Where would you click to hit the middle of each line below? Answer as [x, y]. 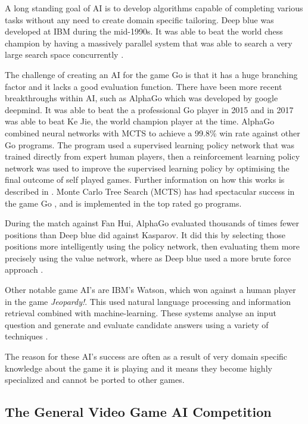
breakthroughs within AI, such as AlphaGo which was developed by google [141, 98]
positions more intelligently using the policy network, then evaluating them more [153, 246]
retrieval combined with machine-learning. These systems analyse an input [141, 313]
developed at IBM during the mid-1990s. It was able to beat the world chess [144, 31]
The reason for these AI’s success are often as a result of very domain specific [146, 356]
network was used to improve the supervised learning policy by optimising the [147, 168]
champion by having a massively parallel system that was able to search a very [149, 43]
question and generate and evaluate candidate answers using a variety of [137, 324]
